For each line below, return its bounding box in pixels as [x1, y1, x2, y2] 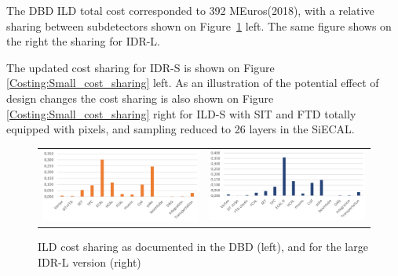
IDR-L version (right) [38, 253, 141, 270]
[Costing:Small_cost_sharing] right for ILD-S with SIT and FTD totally [6, 105, 356, 122]
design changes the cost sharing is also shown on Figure [6, 89, 274, 106]
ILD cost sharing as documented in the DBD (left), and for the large [38, 238, 368, 255]
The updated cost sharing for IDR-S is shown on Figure [6, 59, 275, 75]
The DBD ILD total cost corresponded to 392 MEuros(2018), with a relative [6, 2, 374, 18]
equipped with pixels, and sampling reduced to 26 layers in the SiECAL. [6, 121, 355, 137]
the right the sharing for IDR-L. [6, 33, 161, 49]
